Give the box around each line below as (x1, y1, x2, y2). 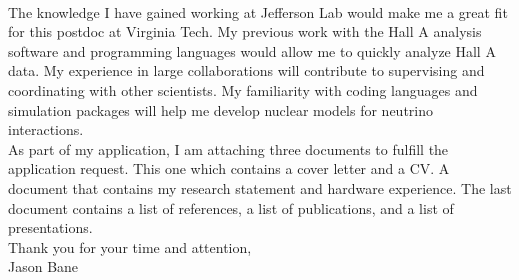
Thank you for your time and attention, (8, 236, 252, 257)
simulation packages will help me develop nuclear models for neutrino (8, 99, 434, 120)
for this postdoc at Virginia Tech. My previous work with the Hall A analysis (8, 21, 482, 42)
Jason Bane (8, 256, 79, 277)
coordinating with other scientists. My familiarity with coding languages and (8, 79, 478, 100)
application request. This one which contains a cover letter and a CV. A (8, 158, 450, 179)
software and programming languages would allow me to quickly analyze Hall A (8, 40, 496, 61)
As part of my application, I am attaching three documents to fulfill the (8, 138, 449, 159)
